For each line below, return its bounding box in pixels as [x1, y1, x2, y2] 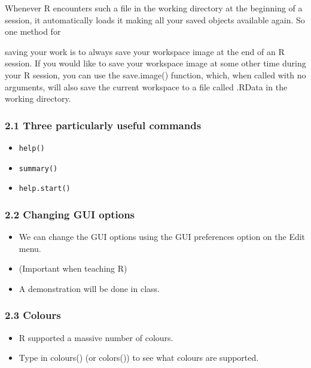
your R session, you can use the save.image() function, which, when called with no [5, 68, 306, 81]
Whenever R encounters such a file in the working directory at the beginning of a [5, 2, 303, 14]
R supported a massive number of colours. [19, 331, 173, 343]
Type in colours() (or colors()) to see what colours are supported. [19, 351, 259, 364]
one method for [5, 25, 61, 38]
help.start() [19, 184, 71, 193]
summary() [19, 164, 58, 173]
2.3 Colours [5, 308, 61, 323]
